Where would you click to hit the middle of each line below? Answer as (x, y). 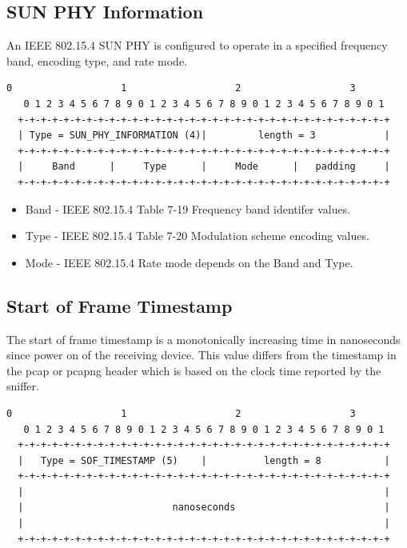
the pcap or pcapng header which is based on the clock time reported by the (194, 370)
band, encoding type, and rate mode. (97, 60)
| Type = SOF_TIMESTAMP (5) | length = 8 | (204, 460)
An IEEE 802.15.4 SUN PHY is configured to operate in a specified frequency (197, 45)
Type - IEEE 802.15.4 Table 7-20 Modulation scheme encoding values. (197, 236)
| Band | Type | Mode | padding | (204, 167)
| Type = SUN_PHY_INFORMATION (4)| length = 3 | (204, 136)
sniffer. (23, 386)
